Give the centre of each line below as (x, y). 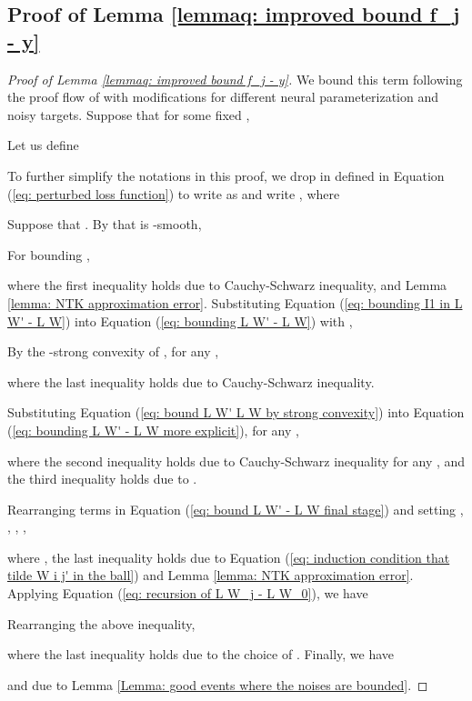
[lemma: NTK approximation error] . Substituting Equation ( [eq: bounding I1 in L (235, 302)
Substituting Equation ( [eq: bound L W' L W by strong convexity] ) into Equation (236, 412)
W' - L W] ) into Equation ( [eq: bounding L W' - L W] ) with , (180, 320)
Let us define (43, 145)
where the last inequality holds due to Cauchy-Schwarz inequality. (191, 381)
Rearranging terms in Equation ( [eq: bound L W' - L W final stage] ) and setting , (236, 509)
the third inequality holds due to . (102, 479)
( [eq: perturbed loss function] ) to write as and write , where (174, 193)
